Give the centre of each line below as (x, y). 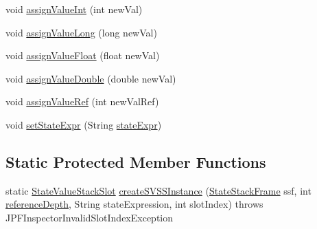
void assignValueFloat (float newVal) (83, 55)
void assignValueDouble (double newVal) (91, 78)
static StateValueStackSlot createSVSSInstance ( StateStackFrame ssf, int (158, 190)
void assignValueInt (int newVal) (74, 9)
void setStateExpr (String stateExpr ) (84, 124)
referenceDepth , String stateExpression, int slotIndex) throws (134, 204)
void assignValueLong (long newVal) (81, 32)
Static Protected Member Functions (136, 161)
